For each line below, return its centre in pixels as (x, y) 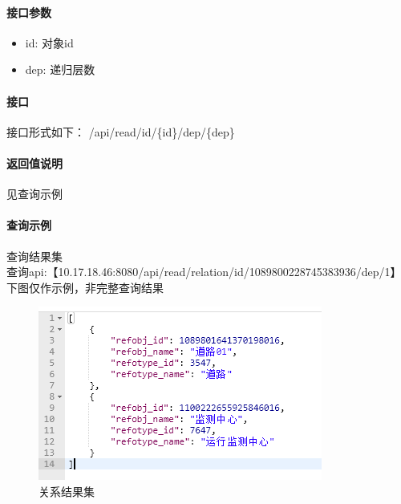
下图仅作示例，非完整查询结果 (85, 287)
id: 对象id (49, 42)
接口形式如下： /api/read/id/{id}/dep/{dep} (121, 131)
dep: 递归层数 (60, 69)
